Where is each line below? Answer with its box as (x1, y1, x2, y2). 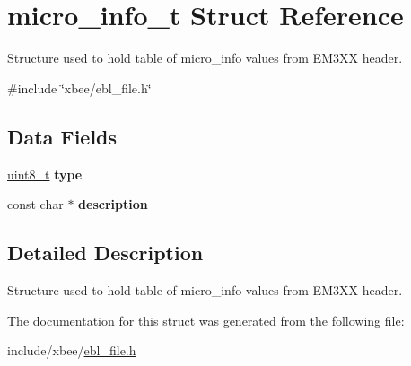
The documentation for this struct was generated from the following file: (7, 310, 405, 329)
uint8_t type (7, 164, 83, 183)
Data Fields (7, 122, 118, 150)
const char (7, 195, 64, 213)
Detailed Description (7, 239, 204, 266)
